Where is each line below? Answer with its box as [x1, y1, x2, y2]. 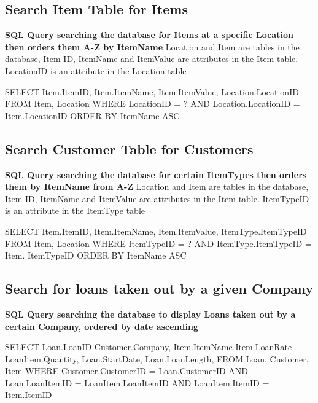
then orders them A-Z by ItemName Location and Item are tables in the [5, 40, 300, 53]
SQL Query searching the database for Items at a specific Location [5, 28, 293, 41]
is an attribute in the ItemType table [5, 204, 145, 217]
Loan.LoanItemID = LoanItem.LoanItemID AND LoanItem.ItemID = [5, 376, 270, 389]
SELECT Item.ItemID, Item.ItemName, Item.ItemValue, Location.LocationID [5, 85, 299, 98]
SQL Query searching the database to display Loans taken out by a [5, 307, 296, 320]
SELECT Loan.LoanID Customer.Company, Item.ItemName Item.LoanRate [5, 340, 292, 353]
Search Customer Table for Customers [5, 139, 254, 158]
